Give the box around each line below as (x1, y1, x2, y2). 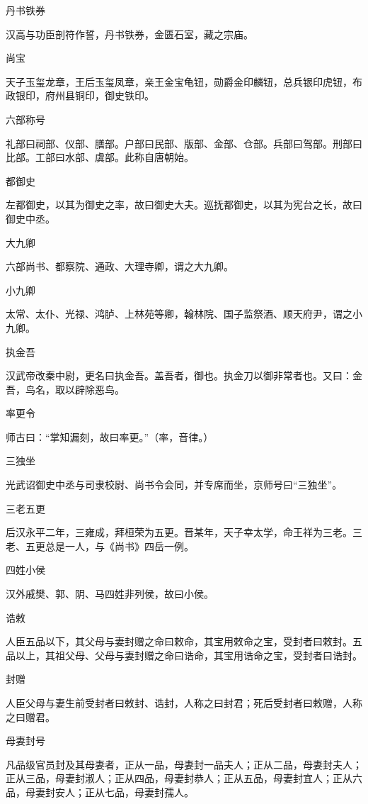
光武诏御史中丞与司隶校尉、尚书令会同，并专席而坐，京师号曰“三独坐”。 (6, 477, 343, 492)
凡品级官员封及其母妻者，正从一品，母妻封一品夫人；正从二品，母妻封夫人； (6, 756, 362, 771)
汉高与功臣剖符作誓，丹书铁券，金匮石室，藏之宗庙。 (6, 26, 253, 41)
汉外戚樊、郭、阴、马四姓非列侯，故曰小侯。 (6, 586, 214, 601)
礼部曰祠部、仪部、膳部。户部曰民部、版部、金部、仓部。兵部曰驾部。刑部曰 (6, 135, 362, 150)
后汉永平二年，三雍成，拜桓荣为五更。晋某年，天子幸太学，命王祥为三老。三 (6, 525, 362, 540)
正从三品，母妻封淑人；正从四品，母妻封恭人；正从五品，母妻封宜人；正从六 (6, 771, 362, 786)
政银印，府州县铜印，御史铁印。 (6, 88, 154, 103)
